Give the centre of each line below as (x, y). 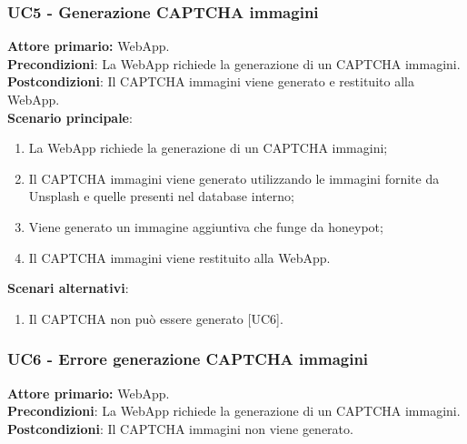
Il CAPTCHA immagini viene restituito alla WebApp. (179, 257)
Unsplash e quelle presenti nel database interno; (161, 196)
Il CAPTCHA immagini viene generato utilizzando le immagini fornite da (234, 178)
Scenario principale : (70, 117)
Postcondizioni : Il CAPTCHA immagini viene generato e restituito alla (211, 81)
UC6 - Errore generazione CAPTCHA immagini (188, 359)
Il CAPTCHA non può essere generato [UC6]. (156, 318)
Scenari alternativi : (68, 288)
